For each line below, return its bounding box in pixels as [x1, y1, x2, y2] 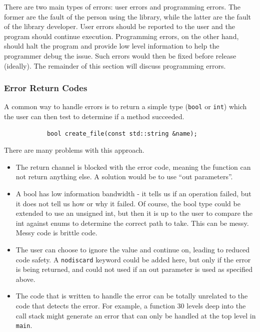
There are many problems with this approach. [4, 145, 144, 155]
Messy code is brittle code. [15, 227, 97, 238]
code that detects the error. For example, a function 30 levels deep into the [15, 300, 246, 310]
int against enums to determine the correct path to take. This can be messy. [15, 217, 249, 228]
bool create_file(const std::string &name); [46, 130, 197, 137]
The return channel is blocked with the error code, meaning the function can [15, 161, 251, 172]
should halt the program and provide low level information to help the [4, 41, 219, 51]
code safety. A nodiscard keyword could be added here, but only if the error [15, 254, 251, 264]
